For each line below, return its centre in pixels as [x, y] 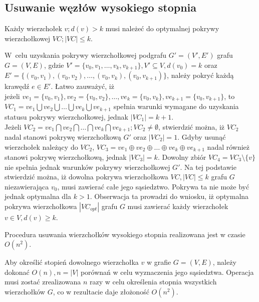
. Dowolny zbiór [182, 157]
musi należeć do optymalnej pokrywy [162, 28]
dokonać [17, 272]
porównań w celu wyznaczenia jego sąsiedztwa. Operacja [167, 272]
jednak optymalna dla [38, 196]
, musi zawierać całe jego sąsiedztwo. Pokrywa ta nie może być [153, 186]
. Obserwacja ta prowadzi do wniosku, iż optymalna [169, 196]
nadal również [228, 146]
